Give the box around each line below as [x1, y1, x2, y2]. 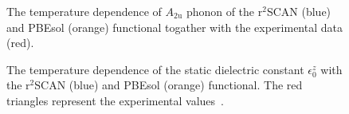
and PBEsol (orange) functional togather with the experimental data [6, 18, 343, 35]
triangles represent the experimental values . [6, 92, 224, 108]
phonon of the [186, 3, 255, 19]
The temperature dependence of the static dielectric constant [6, 61, 304, 77]
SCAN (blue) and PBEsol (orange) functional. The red [34, 77, 303, 93]
